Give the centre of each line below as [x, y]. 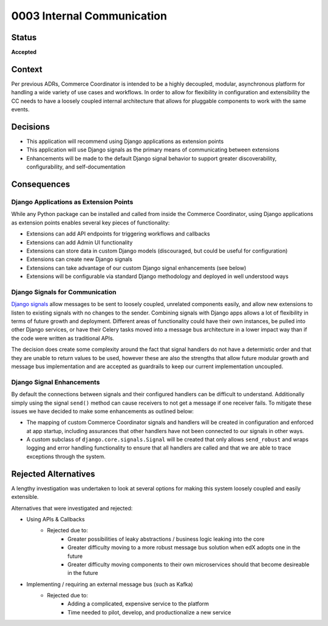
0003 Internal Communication [89, 16]
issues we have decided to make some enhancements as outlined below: [103, 411]
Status [24, 37]
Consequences [41, 185]
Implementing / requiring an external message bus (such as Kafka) [110, 584]
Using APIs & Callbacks [56, 519]
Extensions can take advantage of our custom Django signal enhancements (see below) [136, 268]
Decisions [30, 127]
